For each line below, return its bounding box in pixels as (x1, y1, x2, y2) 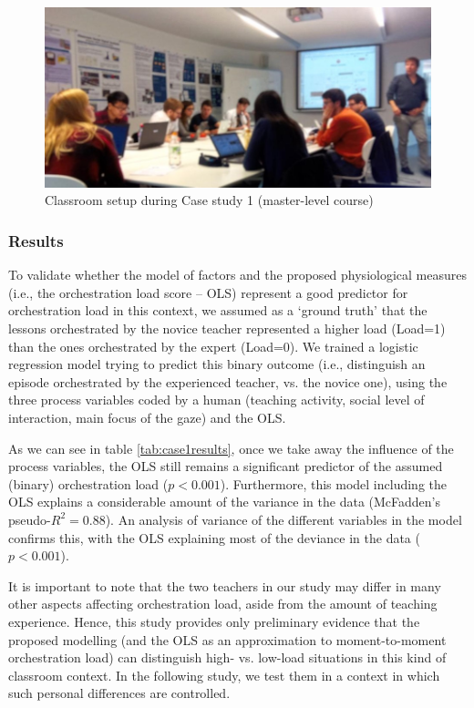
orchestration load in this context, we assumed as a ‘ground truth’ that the (8, 301, 428, 320)
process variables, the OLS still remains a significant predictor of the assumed (8, 457, 443, 476)
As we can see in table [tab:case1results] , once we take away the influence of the (8, 438, 454, 457)
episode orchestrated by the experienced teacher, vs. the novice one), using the (8, 372, 448, 391)
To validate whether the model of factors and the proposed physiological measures (8, 265, 467, 284)
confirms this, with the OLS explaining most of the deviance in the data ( (8, 528, 420, 547)
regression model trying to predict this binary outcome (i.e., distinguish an (8, 354, 426, 374)
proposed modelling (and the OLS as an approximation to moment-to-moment (8, 630, 447, 649)
